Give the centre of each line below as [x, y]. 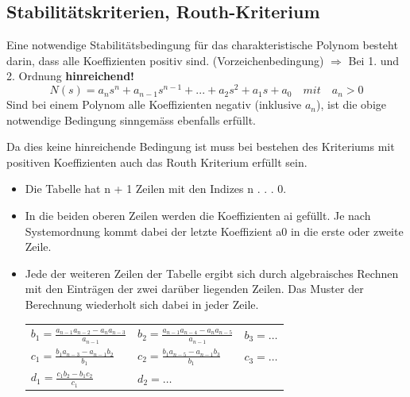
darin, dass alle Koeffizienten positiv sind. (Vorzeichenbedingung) [165, 60]
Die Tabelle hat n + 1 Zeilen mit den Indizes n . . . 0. [156, 189]
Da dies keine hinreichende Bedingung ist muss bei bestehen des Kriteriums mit [201, 146]
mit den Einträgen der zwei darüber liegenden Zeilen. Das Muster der [194, 289]
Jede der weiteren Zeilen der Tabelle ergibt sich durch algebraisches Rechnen [212, 273]
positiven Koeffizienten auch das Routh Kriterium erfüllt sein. [157, 162]
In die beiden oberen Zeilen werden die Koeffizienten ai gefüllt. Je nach [198, 216]
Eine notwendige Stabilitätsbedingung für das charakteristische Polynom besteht [202, 45]
